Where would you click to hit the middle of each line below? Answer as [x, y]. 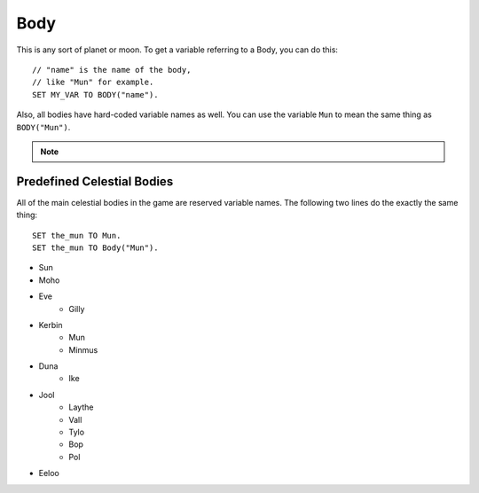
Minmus [83, 349]
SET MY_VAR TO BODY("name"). [95, 94]
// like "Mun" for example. [93, 82]
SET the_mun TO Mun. [77, 235]
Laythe [81, 407]
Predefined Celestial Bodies [95, 181]
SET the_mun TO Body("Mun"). [95, 247]
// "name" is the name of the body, [112, 70]
